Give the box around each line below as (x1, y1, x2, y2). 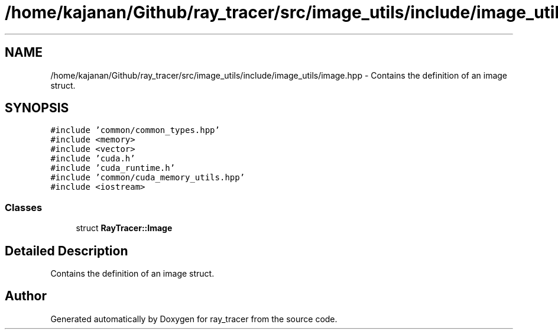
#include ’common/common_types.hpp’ (50, 125, 220, 135)
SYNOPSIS (5, 100, 69, 116)
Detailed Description (5, 243, 128, 258)
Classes (5, 201, 43, 213)
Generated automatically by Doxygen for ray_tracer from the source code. (50, 313, 338, 324)
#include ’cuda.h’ (50, 154, 135, 164)
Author (5, 288, 47, 304)
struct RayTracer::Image (76, 223, 173, 234)
